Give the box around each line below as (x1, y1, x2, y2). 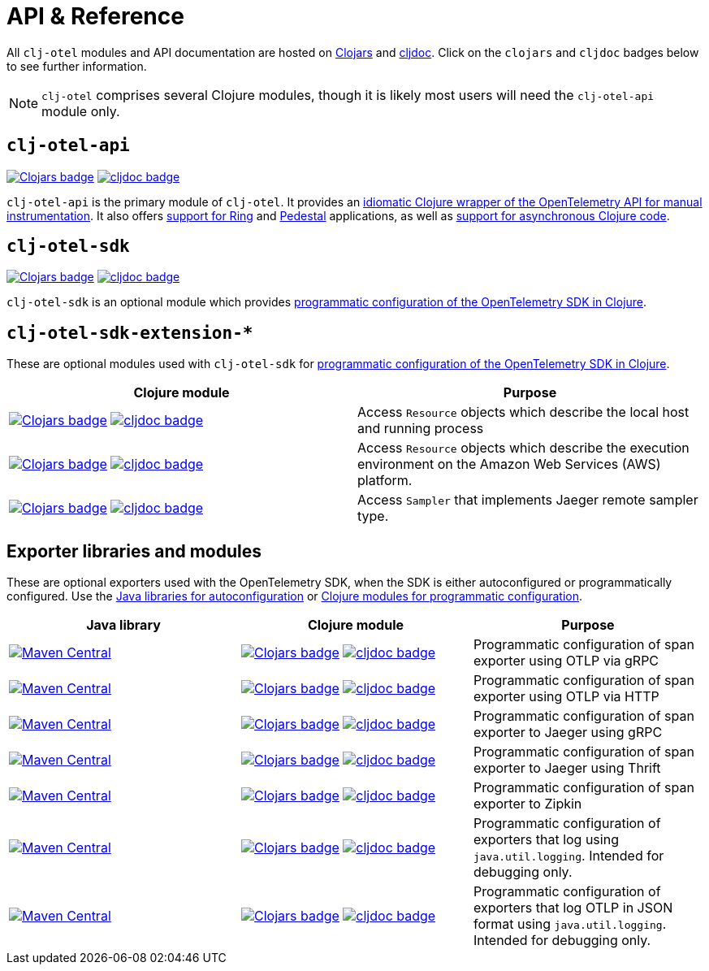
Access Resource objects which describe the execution (357, 440, 690, 457)
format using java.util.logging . (473, 916, 667, 933)
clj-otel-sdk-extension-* (6, 323, 253, 343)
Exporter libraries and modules (6, 540, 262, 561)
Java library (86, 617, 161, 634)
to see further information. (6, 59, 147, 73)
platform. (357, 472, 413, 489)
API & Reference (6, 2, 184, 30)
